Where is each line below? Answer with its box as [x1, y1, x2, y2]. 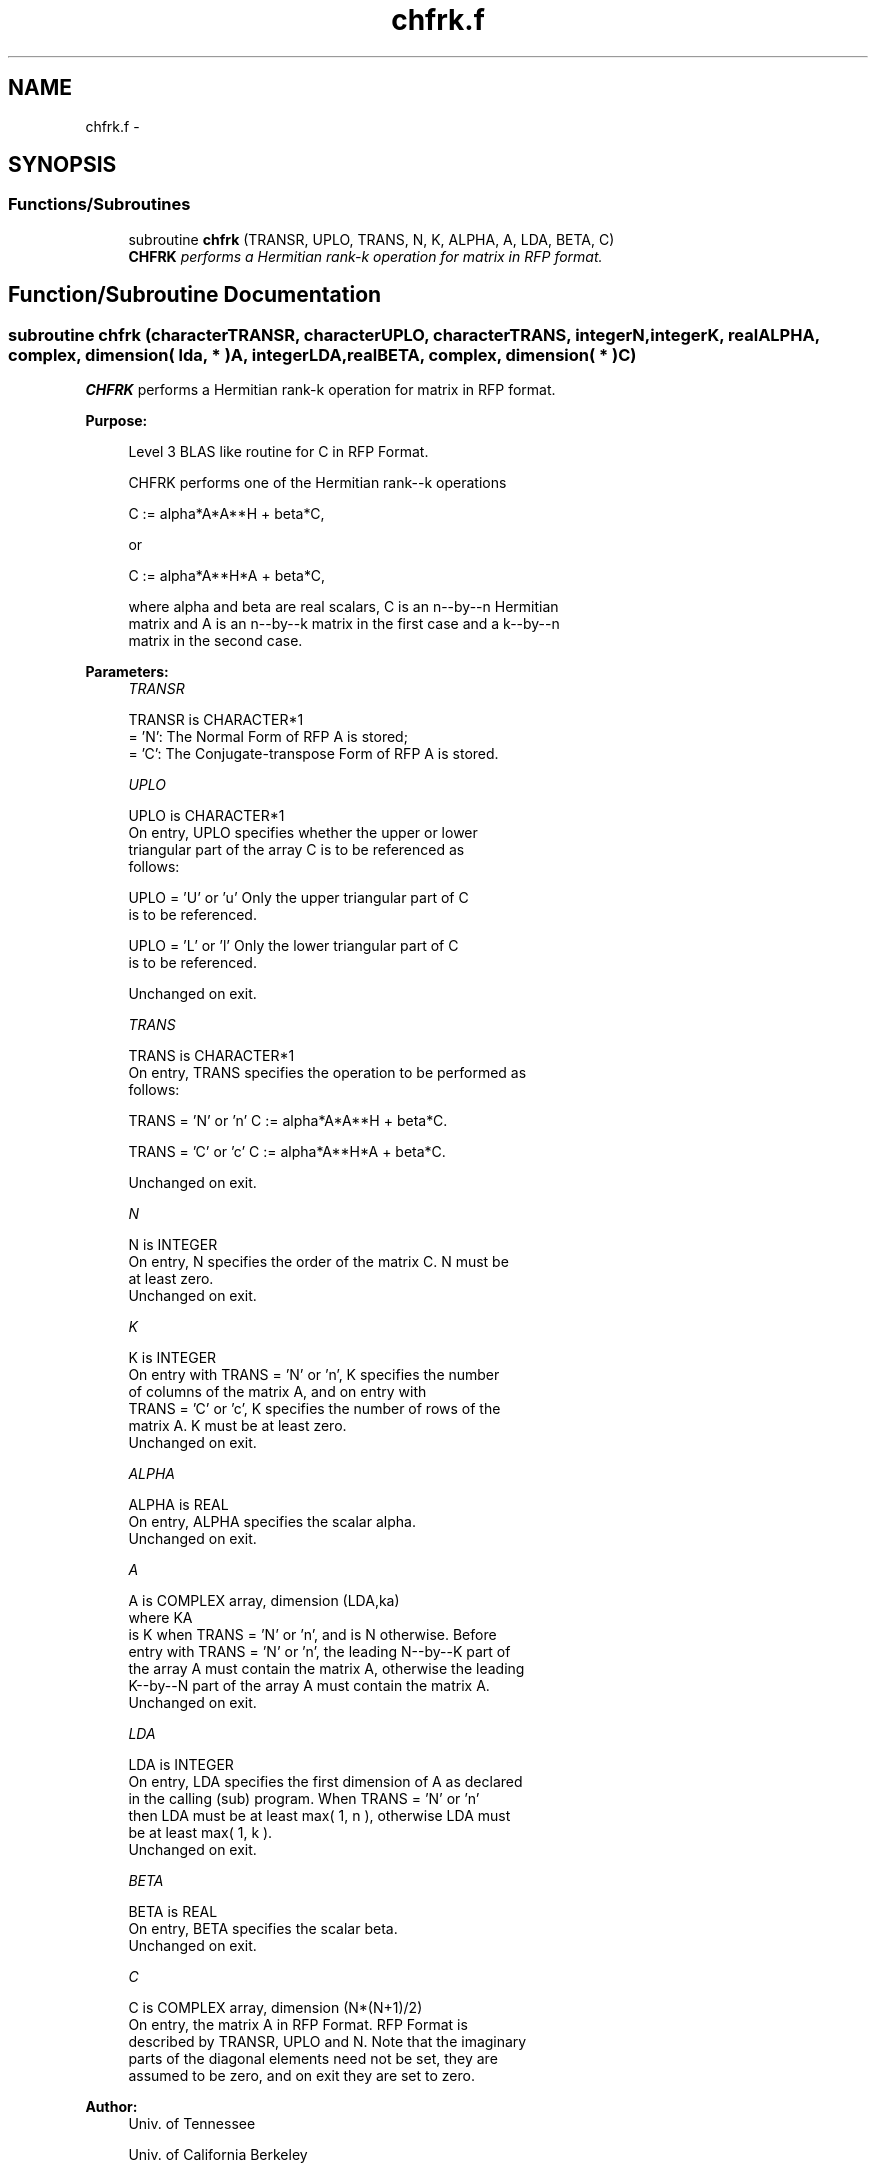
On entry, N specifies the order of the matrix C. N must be [128, 1253, 509, 1271]
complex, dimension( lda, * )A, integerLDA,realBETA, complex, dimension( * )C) [8, 344, 637, 365]
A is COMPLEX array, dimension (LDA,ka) [128, 1592, 400, 1610]
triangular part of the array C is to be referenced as [128, 841, 465, 859]
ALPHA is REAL [128, 1496, 229, 1514]
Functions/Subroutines [8, 194, 191, 215]
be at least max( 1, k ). [128, 1824, 273, 1842]
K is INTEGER [128, 1349, 217, 1367]
